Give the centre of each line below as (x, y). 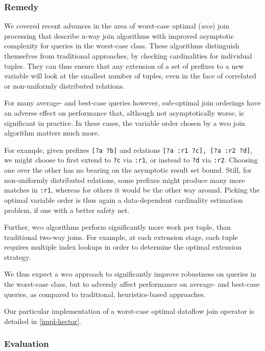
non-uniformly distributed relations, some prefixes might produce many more (125, 180)
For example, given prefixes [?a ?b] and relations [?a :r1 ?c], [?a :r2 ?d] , (128, 150)
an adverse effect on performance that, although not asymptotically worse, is (124, 112)
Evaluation (27, 344)
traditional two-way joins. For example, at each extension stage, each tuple (121, 237)
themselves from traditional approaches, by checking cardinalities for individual (128, 56)
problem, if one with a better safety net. (67, 210)
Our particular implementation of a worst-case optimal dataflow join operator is (129, 311)
